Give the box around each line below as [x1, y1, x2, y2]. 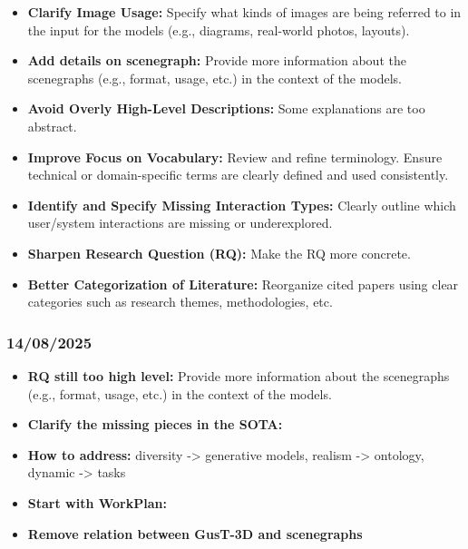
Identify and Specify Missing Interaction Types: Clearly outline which [27, 195, 456, 214]
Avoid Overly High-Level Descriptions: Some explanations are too [27, 99, 425, 118]
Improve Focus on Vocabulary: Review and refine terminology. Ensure [27, 147, 443, 166]
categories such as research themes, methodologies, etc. [27, 292, 333, 311]
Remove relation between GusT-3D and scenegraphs [27, 524, 363, 543]
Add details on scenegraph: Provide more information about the [27, 51, 406, 70]
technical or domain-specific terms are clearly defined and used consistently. [27, 165, 449, 184]
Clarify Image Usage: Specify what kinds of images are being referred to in [27, 3, 462, 21]
